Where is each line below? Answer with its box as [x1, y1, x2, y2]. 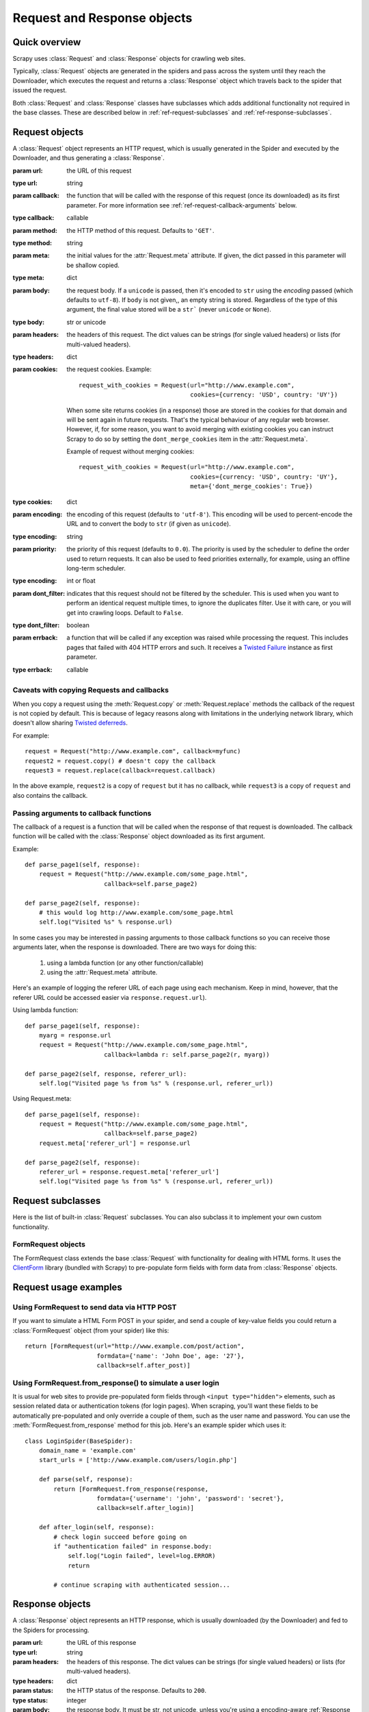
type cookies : [12, 497, 53, 506]
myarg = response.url [38, 1031, 112, 1039]
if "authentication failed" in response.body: [53, 1542, 213, 1550]
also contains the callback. [12, 791, 88, 799]
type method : [12, 239, 53, 247]
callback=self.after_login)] [96, 1504, 195, 1512]
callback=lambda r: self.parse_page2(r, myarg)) [103, 1050, 270, 1058]
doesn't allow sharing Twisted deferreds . [12, 719, 128, 727]
